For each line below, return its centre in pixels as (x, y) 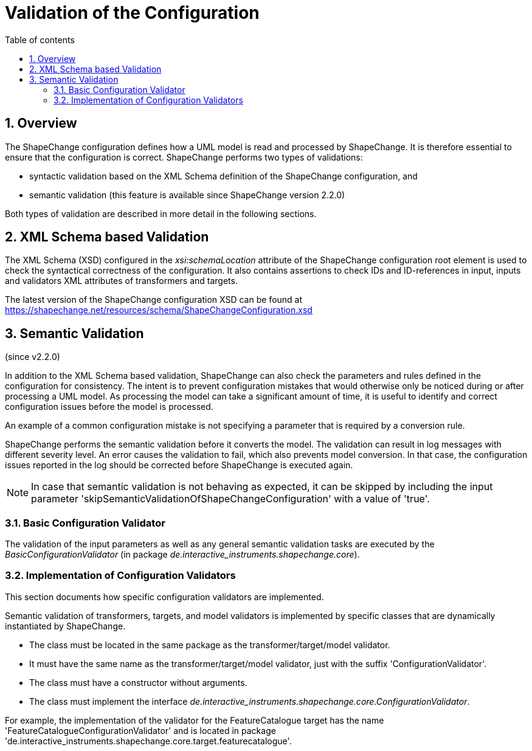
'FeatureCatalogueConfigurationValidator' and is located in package (140, 730)
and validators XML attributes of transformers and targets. (121, 281)
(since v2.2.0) (33, 357)
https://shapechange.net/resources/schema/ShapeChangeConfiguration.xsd (159, 310)
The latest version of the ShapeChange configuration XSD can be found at (154, 300)
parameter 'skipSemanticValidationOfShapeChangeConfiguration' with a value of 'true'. (230, 499)
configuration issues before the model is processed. (109, 407)
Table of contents (40, 40)
